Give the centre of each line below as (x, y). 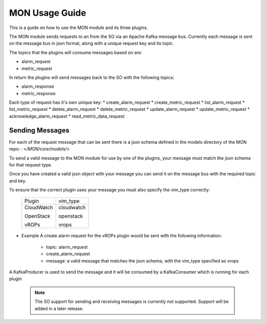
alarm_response (38, 87)
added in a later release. (59, 308)
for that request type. (31, 164)
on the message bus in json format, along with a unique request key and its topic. (92, 43)
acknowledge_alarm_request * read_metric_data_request (67, 116)
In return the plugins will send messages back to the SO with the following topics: (92, 77)
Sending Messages (39, 130)
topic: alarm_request (67, 247)
